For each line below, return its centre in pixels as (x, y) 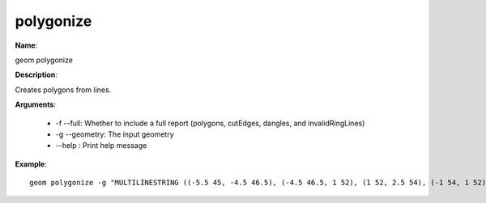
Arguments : (36, 104)
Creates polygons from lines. (63, 90)
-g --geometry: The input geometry (115, 134)
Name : (26, 45)
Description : (36, 75)
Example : (31, 164)
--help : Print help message (101, 146)
